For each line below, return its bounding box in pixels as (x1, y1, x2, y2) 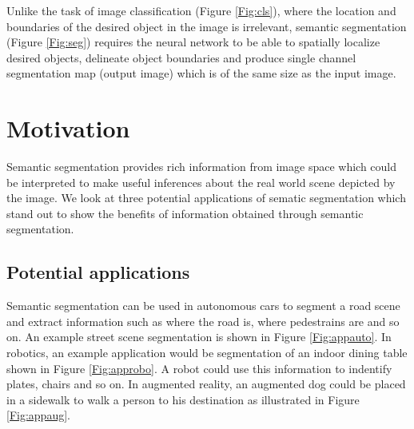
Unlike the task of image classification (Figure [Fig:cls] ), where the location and (6, 2, 396, 18)
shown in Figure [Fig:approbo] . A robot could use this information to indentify (6, 359, 392, 376)
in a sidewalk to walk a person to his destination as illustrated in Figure (6, 391, 360, 407)
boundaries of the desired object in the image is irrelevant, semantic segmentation (6, 18, 407, 34)
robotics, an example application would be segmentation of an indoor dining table (6, 344, 408, 361)
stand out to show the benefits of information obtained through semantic (6, 205, 364, 221)
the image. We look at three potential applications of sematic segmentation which (6, 189, 406, 206)
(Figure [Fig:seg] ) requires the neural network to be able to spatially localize (6, 34, 380, 50)
